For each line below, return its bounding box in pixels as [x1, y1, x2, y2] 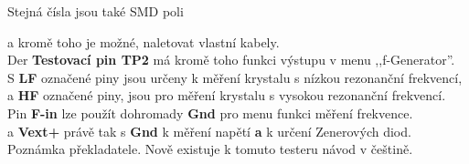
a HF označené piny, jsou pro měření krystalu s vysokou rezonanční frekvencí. [7, 86, 446, 105]
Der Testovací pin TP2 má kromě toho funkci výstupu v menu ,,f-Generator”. [7, 50, 455, 69]
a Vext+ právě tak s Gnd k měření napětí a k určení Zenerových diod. [7, 121, 411, 140]
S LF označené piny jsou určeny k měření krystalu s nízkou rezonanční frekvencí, [7, 67, 463, 87]
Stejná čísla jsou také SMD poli [7, 2, 184, 20]
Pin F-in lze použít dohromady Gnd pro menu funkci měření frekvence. [7, 103, 413, 122]
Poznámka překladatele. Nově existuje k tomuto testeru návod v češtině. [7, 139, 413, 159]
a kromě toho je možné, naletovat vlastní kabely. [7, 32, 280, 51]
